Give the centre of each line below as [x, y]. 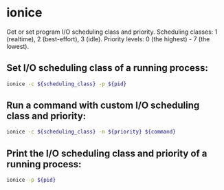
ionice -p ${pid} [31, 180]
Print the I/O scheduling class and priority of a [107, 153]
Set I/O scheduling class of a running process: [108, 68]
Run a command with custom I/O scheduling [103, 106]
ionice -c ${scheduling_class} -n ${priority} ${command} [91, 132]
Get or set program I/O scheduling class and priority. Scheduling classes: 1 [112, 32]
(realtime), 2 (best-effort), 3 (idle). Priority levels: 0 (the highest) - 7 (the [108, 39]
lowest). [18, 46]
